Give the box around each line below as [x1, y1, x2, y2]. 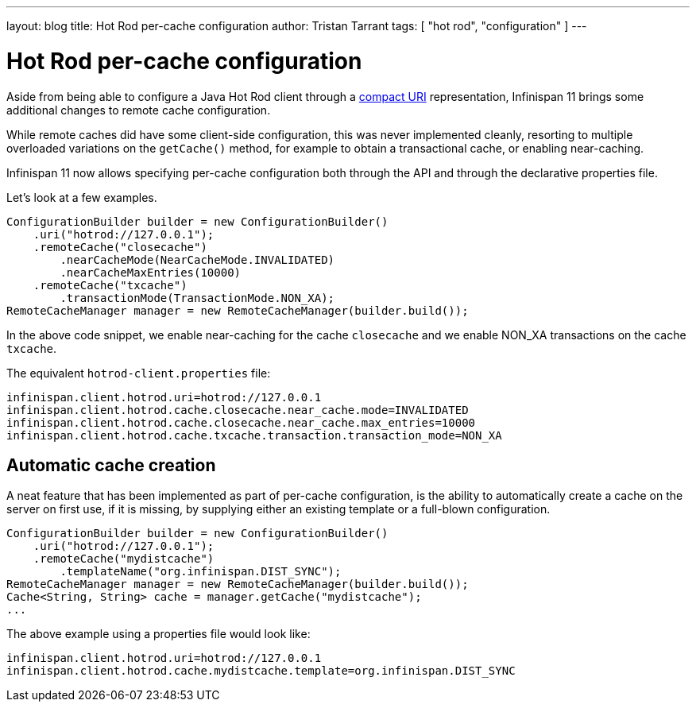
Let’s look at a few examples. [6, 190, 157, 204]
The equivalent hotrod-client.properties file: [6, 366, 271, 380]
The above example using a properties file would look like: [6, 627, 311, 641]
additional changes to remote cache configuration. [6, 103, 271, 117]
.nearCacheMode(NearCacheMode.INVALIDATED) [60, 253, 335, 266]
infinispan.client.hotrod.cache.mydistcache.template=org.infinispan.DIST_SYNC [6, 664, 516, 678]
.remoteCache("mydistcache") [33, 552, 215, 566]
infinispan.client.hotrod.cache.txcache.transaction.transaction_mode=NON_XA [6, 428, 502, 442]
